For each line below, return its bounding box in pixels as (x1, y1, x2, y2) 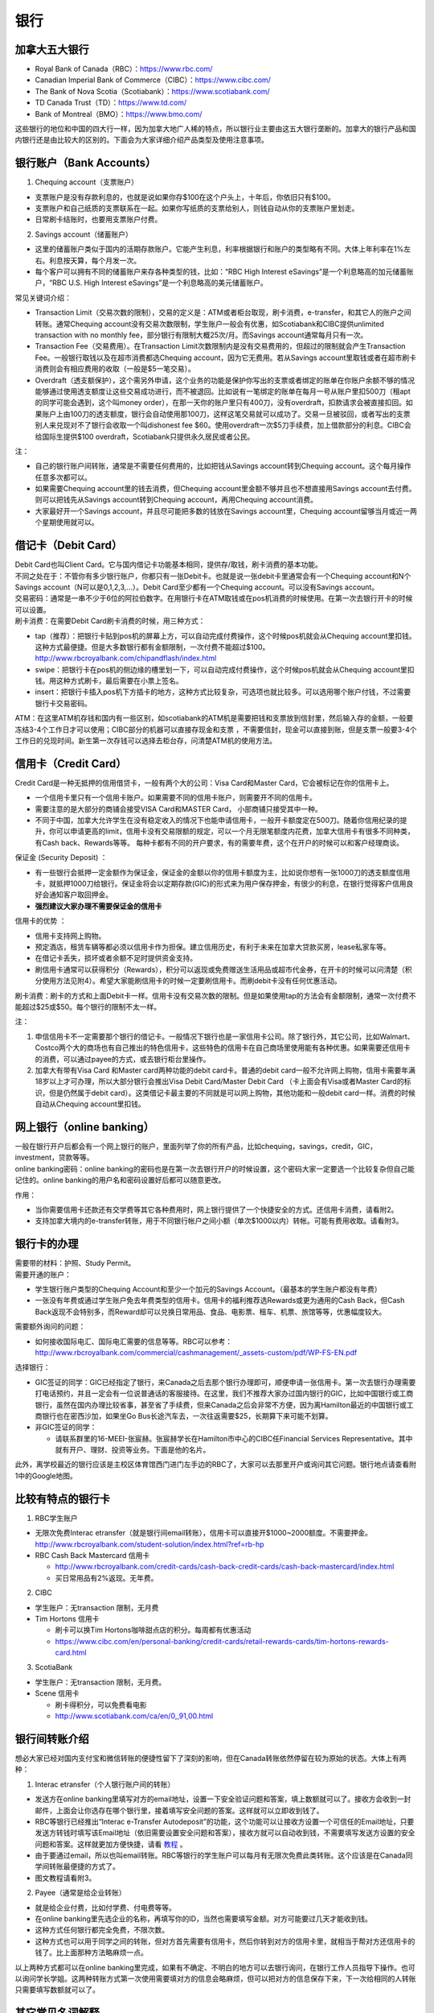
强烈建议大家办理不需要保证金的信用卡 (35, 901, 162, 911)
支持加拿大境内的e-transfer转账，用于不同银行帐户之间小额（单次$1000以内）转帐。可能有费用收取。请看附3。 (35, 1216, 403, 1226)
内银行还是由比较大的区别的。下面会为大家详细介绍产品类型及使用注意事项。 (14, 135, 268, 145)
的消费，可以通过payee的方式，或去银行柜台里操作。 (35, 1054, 211, 1064)
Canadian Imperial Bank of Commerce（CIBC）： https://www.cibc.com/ (35, 75, 271, 85)
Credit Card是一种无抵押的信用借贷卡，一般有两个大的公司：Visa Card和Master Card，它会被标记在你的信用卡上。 (14, 778, 394, 787)
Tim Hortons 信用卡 (35, 1614, 100, 1623)
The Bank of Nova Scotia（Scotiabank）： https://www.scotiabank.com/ (35, 86, 270, 96)
